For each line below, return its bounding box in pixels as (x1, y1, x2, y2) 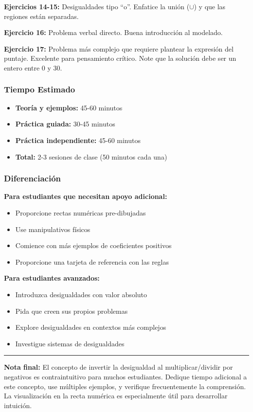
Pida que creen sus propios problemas (15, 305, 128, 316)
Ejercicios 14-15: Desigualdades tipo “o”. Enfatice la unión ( (4, 1, 190, 11)
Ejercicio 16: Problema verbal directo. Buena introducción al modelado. (4, 27, 223, 37)
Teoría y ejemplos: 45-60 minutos (15, 102, 123, 112)
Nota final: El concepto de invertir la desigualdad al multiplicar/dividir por (4, 362, 233, 372)
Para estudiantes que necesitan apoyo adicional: (4, 191, 167, 201)
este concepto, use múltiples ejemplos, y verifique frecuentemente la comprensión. (4, 381, 246, 391)
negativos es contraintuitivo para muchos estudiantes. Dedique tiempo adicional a (4, 371, 247, 381)
